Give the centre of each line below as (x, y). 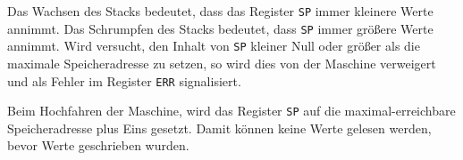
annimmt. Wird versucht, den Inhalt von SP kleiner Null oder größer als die (214, 46)
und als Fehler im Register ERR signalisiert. (124, 80)
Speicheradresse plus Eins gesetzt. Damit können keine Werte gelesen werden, (219, 128)
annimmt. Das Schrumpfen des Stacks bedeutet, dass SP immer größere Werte (220, 28)
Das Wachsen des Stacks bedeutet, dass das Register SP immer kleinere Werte (220, 11)
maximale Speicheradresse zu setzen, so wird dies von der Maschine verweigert (222, 63)
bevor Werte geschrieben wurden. (98, 145)
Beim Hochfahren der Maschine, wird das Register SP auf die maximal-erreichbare (231, 111)
